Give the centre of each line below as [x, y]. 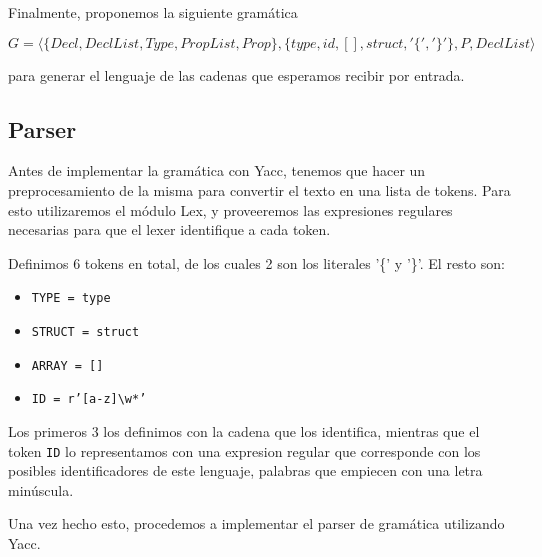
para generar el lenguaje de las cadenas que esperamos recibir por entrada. [236, 74]
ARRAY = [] [67, 365]
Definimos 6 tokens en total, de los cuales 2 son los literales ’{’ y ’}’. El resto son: [256, 262]
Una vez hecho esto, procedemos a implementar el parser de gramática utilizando [256, 523]
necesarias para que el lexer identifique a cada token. [169, 229]
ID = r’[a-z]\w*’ [89, 399]
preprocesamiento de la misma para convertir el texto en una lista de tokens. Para [259, 189]
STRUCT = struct [85, 332]
